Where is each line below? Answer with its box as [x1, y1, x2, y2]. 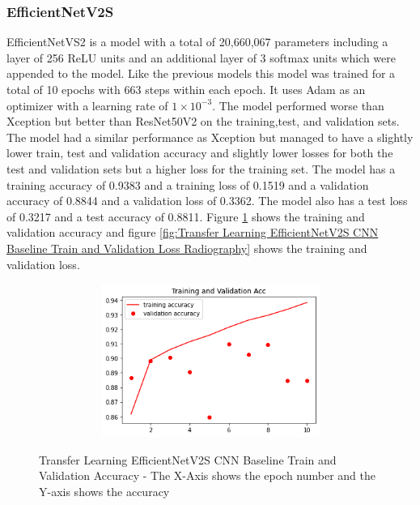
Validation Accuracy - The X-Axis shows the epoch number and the [39, 467, 376, 484]
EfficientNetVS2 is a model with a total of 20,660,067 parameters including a [6, 33, 388, 50]
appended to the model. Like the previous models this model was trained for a [6, 65, 396, 82]
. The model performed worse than [212, 96, 384, 113]
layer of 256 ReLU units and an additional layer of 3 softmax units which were [6, 49, 397, 66]
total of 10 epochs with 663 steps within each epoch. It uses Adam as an [6, 81, 366, 97]
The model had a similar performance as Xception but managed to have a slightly [6, 128, 414, 145]
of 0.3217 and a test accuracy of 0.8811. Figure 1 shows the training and [6, 208, 365, 225]
